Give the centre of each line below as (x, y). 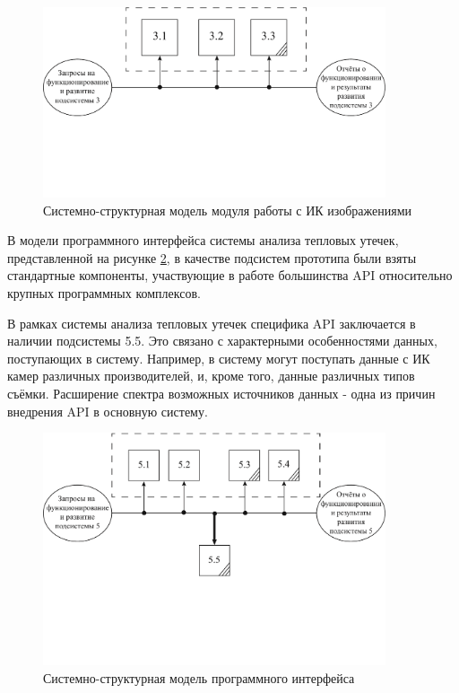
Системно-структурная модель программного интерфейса (199, 677)
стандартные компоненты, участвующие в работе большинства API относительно (230, 275)
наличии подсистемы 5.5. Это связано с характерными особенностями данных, (222, 341)
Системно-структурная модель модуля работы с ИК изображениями (228, 210)
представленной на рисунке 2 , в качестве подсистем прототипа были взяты (212, 257)
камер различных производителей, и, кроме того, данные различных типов (211, 376)
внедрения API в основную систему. (108, 411)
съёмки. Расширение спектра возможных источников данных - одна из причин (221, 393)
